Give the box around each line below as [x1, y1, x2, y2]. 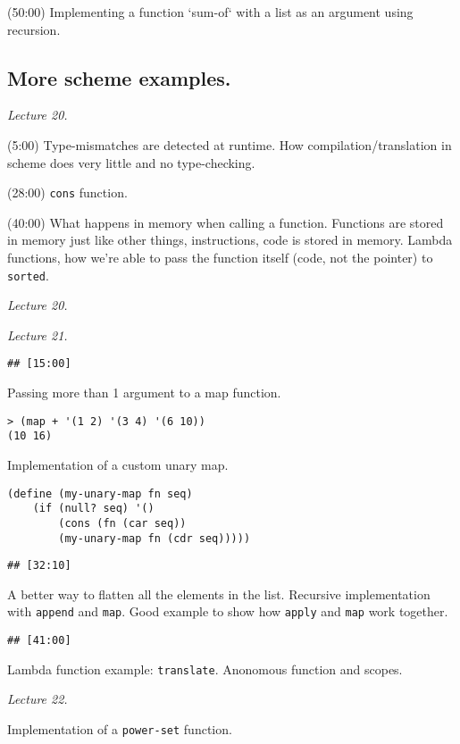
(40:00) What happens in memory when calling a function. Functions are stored [7, 213, 444, 231]
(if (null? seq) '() [32, 502, 155, 515]
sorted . [7, 265, 49, 284]
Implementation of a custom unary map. [7, 456, 229, 474]
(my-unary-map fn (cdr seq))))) [58, 531, 251, 545]
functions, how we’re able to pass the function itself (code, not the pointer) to [7, 248, 433, 267]
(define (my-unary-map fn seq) [7, 487, 193, 500]
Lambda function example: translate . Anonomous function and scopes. [7, 659, 403, 678]
